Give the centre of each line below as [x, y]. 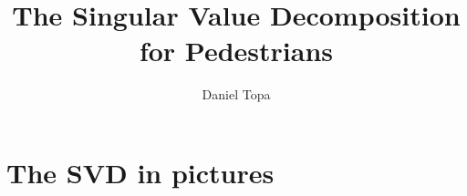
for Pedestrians [236, 51]
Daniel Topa [236, 94]
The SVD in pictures [140, 172]
